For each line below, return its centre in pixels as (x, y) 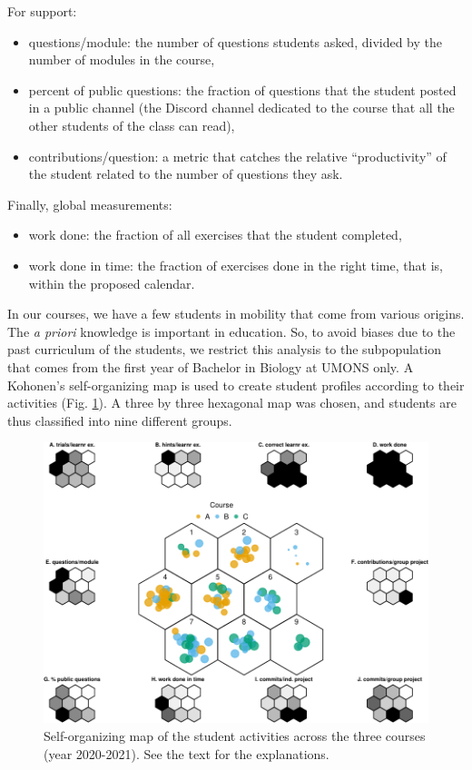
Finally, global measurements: (90, 204)
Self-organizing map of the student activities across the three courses (235, 736)
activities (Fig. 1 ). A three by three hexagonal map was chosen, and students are (232, 403)
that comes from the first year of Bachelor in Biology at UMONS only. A (211, 366)
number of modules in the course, (122, 59)
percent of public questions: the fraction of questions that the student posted (242, 89)
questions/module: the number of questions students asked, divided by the (236, 41)
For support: (42, 11)
